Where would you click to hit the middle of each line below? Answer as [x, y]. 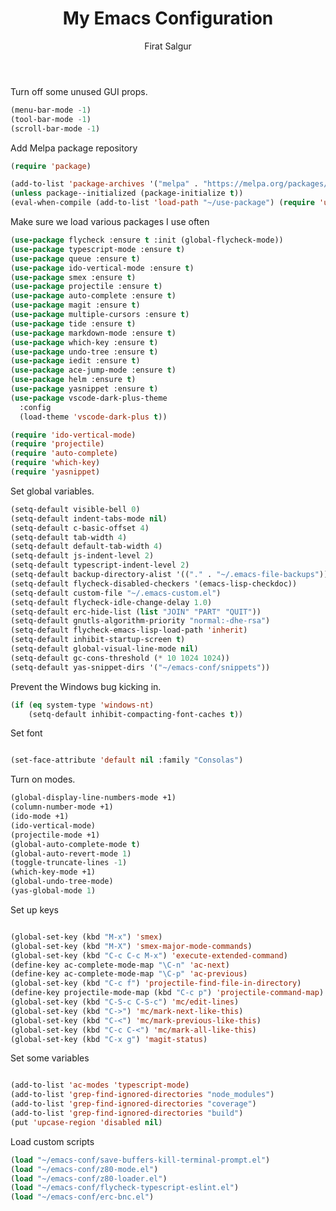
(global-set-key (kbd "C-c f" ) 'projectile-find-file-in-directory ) [156, 983]
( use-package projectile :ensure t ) [86, 287]
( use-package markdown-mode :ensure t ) [93, 333]
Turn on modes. [43, 779]
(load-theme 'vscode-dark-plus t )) [93, 417]
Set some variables [50, 1058]
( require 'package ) [51, 166]
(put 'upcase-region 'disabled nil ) [86, 1122]
